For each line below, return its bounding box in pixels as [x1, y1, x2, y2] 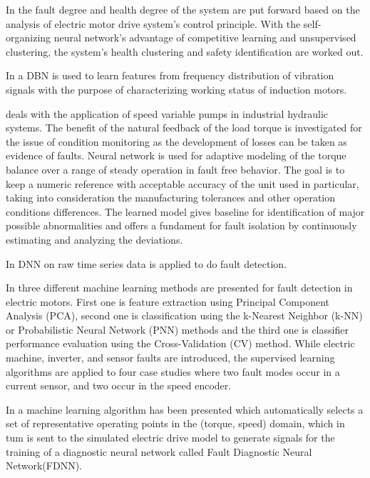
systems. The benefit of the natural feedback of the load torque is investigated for [6, 120, 362, 135]
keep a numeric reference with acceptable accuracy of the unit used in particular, [6, 176, 359, 191]
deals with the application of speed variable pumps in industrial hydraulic [6, 106, 328, 121]
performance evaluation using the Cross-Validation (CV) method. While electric [6, 336, 355, 351]
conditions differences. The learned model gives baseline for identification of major [6, 204, 365, 219]
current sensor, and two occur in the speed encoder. [6, 378, 232, 393]
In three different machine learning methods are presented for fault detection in [6, 280, 353, 295]
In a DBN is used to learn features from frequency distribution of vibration [6, 68, 334, 83]
